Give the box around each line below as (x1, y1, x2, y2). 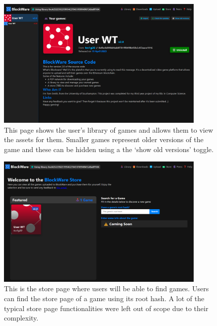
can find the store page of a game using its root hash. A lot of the (4, 293, 205, 304)
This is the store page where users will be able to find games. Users (4, 283, 209, 294)
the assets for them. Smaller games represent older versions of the (4, 134, 204, 145)
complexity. (4, 313, 39, 323)
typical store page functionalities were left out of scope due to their (4, 303, 209, 313)
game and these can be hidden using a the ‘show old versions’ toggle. (4, 144, 214, 155)
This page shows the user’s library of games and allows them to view (4, 124, 213, 135)
